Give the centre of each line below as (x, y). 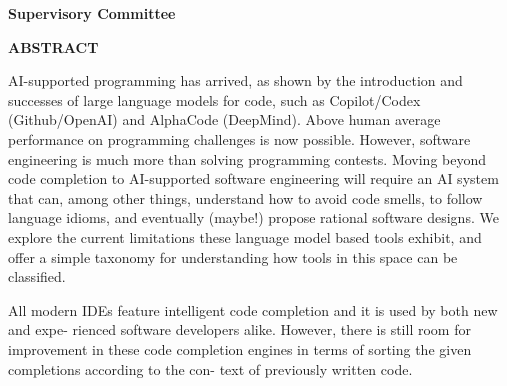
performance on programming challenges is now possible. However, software (239, 138)
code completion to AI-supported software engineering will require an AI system (253, 178)
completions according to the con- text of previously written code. (210, 368)
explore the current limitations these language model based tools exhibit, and (245, 236)
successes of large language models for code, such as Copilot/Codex (214, 99)
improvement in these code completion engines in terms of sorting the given (240, 348)
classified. (37, 276)
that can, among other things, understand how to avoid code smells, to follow (245, 197)
